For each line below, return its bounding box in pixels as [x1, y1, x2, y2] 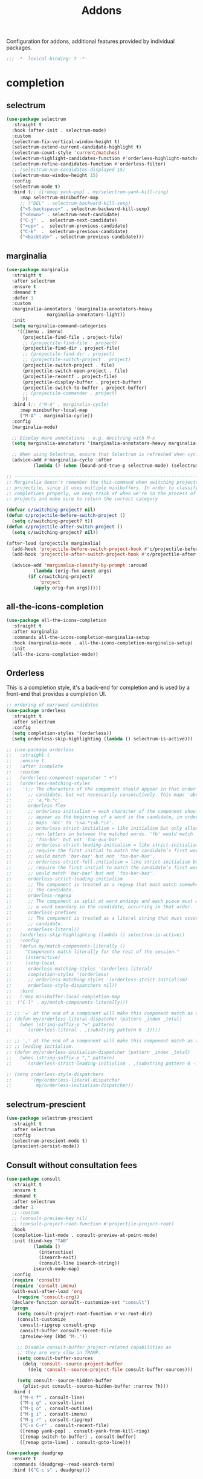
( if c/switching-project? [28, 574, 94, 580]
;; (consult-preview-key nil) [11, 1215, 88, 1222]
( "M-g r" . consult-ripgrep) [19, 1417, 94, 1423]
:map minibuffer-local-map [19, 407, 88, 413]
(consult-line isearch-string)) [38, 1260, 120, 1266]
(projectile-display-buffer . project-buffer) [22, 379, 142, 385]
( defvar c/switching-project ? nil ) [6, 507, 96, 513]
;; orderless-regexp [6, 893, 71, 899]
